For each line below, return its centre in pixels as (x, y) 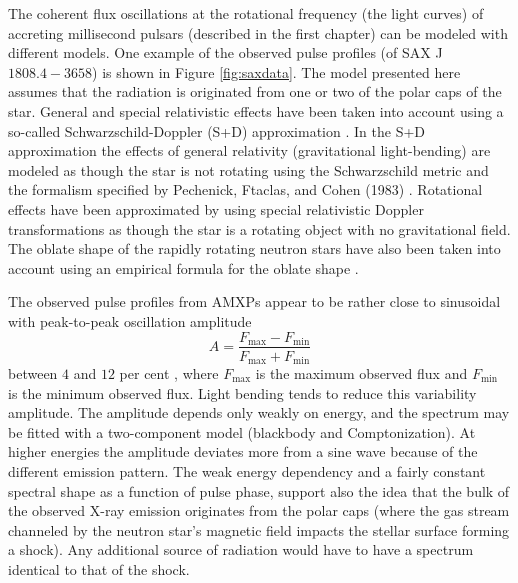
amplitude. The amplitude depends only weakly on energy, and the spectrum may (259, 412)
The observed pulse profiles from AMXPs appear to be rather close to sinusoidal (254, 301)
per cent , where (169, 373)
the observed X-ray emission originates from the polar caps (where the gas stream (259, 510)
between (33, 373)
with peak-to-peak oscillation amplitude (130, 320)
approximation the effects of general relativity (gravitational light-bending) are (249, 150)
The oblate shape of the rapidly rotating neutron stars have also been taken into (254, 248)
